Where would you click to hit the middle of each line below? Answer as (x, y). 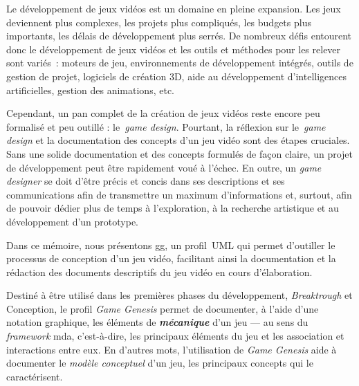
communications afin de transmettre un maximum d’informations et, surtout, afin (179, 194)
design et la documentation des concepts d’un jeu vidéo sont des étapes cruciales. (178, 140)
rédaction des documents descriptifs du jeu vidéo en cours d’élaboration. (159, 272)
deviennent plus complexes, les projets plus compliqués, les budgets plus (159, 22)
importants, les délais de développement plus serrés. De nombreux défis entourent (179, 36)
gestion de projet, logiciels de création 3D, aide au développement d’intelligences (177, 76)
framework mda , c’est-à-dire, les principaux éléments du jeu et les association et (175, 336)
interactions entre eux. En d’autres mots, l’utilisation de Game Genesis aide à (172, 349)
